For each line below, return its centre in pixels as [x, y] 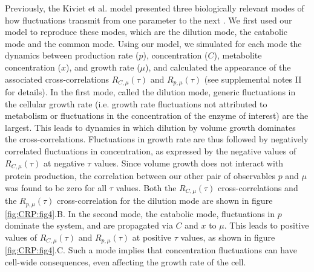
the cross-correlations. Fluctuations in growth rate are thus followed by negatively [157, 139]
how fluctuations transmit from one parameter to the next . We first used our [149, 20]
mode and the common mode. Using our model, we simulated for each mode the [153, 43]
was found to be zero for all [56, 187]
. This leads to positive [267, 225]
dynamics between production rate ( [72, 55]
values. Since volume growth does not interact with [189, 163]
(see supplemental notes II [253, 79]
